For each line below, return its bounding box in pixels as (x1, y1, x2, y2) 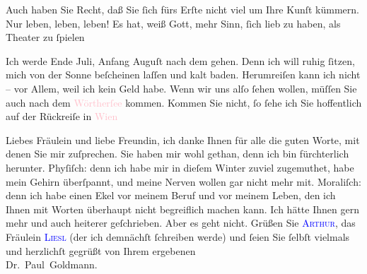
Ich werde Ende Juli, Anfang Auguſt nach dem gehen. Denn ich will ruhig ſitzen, (6, 53, 355, 68)
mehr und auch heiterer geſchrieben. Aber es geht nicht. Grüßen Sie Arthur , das (6, 215, 356, 230)
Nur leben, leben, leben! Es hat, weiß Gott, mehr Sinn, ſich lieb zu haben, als (6, 16, 341, 30)
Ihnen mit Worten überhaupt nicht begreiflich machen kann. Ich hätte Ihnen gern (6, 201, 359, 216)
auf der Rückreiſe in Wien (6, 109, 118, 124)
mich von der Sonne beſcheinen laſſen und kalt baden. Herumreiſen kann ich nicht (6, 67, 361, 82)
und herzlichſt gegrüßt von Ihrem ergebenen (6, 243, 196, 258)
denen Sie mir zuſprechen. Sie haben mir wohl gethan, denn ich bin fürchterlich (6, 146, 349, 161)
